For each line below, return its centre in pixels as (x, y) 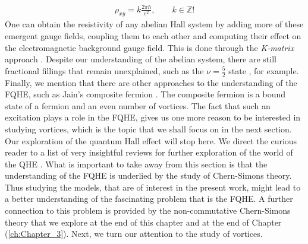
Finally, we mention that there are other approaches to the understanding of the (151, 82)
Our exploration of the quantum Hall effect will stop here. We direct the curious (151, 140)
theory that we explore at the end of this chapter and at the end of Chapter (143, 222)
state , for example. (264, 70)
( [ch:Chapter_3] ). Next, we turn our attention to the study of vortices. (134, 234)
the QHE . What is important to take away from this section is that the (136, 164)
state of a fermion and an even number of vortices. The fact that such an (138, 105)
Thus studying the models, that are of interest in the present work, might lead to (153, 187)
